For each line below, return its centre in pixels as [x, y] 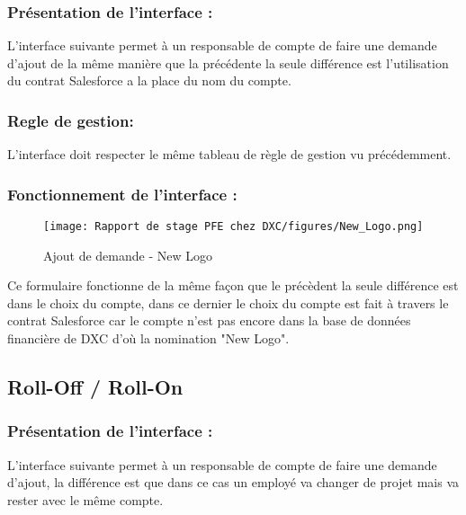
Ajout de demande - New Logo [128, 255]
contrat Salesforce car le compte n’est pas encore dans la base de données [209, 320]
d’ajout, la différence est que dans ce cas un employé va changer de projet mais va [233, 482]
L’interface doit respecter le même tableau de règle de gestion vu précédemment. [229, 154]
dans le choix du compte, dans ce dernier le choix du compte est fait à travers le [228, 302]
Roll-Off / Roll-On [95, 387]
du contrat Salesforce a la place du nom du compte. [149, 80]
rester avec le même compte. [85, 499]
